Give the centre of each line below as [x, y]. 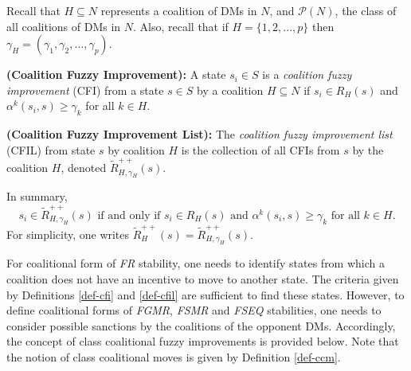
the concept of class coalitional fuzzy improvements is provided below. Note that [203, 341]
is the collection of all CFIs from [260, 149]
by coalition [136, 149]
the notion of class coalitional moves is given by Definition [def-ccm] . [174, 356]
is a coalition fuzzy [307, 74]
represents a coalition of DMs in [179, 10]
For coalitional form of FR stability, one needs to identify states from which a [196, 263]
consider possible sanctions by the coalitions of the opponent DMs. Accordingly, [201, 325]
